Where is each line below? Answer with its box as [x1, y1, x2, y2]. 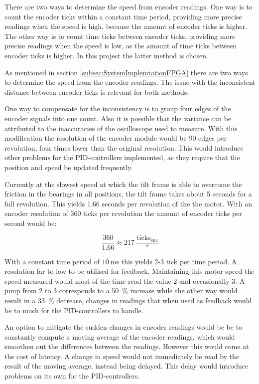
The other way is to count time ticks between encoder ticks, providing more [4, 30, 236, 41]
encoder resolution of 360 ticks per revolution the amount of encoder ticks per [4, 208, 242, 218]
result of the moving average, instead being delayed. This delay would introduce [4, 361, 249, 371]
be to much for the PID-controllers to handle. [4, 305, 143, 315]
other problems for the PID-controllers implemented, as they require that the [4, 152, 240, 163]
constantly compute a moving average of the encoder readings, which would [4, 331, 235, 342]
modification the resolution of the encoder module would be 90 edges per [4, 133, 227, 143]
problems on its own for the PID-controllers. [4, 371, 140, 381]
